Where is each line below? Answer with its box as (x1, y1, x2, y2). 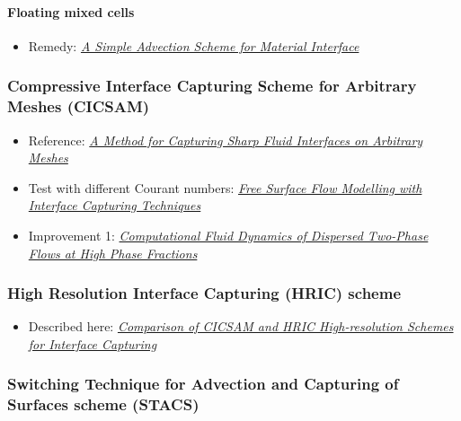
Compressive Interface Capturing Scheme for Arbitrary (7, 75, 417, 97)
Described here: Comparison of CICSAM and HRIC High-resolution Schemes (28, 317, 454, 336)
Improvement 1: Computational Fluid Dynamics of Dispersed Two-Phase (28, 225, 429, 244)
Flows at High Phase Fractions (28, 243, 198, 262)
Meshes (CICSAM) (7, 95, 150, 118)
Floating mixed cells (7, 2, 135, 21)
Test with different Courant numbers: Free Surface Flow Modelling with (28, 178, 422, 197)
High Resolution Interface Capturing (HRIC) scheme (7, 282, 402, 304)
